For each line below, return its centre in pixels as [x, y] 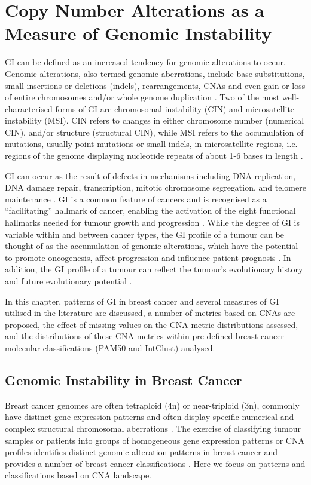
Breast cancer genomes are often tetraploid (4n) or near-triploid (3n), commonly [152, 405]
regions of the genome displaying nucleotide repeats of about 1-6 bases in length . [154, 156]
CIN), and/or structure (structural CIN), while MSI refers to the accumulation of [154, 132]
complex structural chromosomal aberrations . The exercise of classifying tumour [153, 428]
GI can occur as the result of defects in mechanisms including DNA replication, [150, 175]
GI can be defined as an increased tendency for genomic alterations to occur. [145, 62]
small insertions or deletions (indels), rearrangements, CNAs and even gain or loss [155, 85]
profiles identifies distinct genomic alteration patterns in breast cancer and [141, 452]
